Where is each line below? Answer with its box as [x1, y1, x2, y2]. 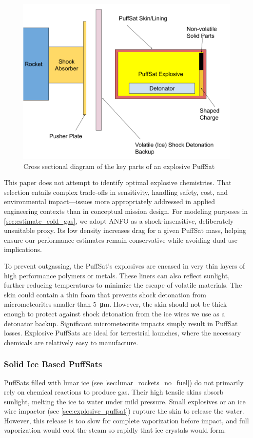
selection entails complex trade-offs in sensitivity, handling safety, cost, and [4, 187, 228, 197]
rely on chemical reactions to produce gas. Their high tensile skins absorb [4, 387, 224, 397]
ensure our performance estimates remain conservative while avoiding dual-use [4, 234, 237, 245]
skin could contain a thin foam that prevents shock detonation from [4, 289, 206, 299]
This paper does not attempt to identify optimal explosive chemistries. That [4, 177, 232, 188]
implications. [4, 244, 42, 254]
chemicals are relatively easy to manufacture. [4, 337, 138, 347]
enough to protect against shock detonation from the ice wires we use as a [4, 308, 225, 318]
